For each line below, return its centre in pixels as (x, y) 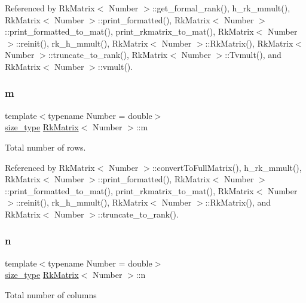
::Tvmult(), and (253, 55)
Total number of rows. (45, 147)
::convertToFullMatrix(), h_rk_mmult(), (227, 167)
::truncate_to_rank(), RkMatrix (108, 55)
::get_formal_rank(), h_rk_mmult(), (221, 8)
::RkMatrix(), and (238, 202)
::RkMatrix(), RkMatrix (249, 43)
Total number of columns (51, 294)
